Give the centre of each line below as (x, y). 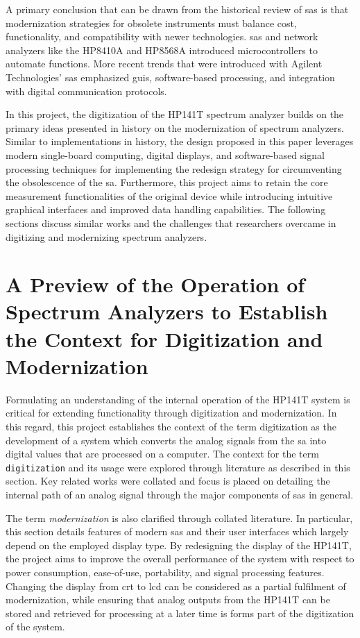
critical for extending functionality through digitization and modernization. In (171, 413)
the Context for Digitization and (164, 338)
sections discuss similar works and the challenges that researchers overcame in (171, 223)
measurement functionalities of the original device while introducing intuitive (169, 195)
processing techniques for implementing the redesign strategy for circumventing (174, 168)
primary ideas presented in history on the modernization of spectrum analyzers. (175, 127)
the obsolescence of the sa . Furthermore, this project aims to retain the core (167, 182)
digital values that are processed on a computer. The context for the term (162, 454)
